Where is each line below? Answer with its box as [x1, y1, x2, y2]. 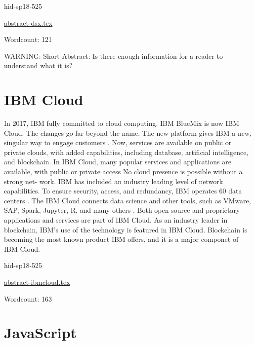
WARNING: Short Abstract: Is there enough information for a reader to [4, 50, 223, 61]
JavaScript [4, 322, 77, 343]
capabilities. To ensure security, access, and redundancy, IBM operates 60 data [4, 186, 242, 196]
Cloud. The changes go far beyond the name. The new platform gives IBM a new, [4, 127, 252, 138]
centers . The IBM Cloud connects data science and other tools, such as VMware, [4, 195, 251, 205]
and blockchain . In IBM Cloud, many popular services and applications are [4, 156, 231, 167]
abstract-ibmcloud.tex [4, 277, 70, 287]
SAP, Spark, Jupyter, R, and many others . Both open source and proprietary [4, 205, 240, 215]
